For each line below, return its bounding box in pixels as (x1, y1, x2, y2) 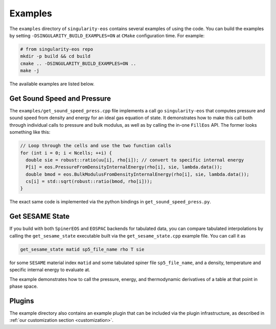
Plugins (9, 296, 34, 305)
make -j (20, 68, 39, 74)
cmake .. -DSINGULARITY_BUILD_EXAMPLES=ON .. (20, 60, 136, 66)
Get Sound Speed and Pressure (9, 94, 111, 103)
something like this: (9, 129, 51, 135)
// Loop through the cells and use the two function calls (20, 143, 171, 149)
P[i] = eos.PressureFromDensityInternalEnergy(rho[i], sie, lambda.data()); (26, 164, 222, 170)
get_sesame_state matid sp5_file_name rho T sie (20, 246, 145, 252)
